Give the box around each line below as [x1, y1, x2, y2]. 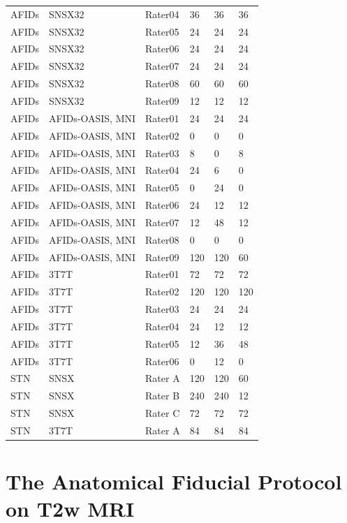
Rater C [145, 406, 180, 420]
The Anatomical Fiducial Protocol [6, 467, 342, 496]
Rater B [145, 388, 180, 403]
